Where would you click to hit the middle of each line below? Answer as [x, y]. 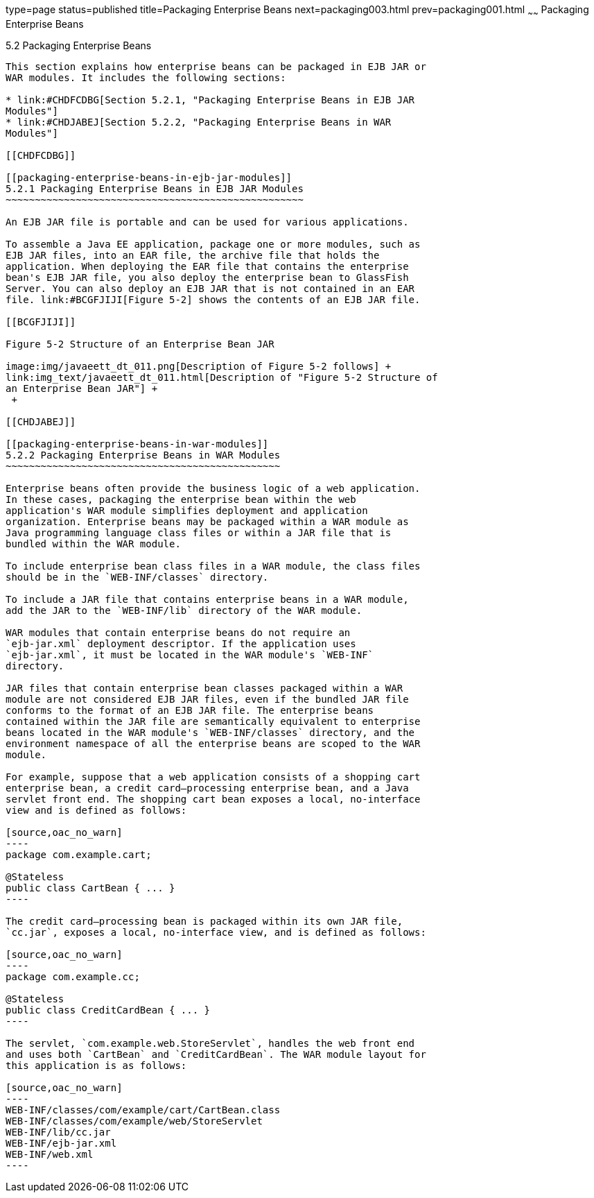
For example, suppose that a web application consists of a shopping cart [213, 777]
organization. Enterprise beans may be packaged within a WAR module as [207, 521]
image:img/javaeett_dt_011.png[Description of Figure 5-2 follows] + [199, 366]
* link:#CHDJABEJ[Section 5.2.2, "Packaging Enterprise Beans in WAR [199, 122]
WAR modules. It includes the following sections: [146, 77]
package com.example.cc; [73, 976]
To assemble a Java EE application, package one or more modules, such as [213, 244]
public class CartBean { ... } [90, 888]
